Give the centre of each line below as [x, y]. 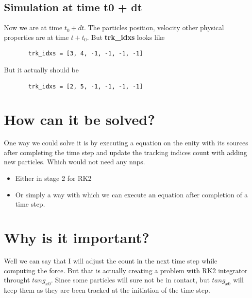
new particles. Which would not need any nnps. [75, 162]
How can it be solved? [80, 119]
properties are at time [36, 37]
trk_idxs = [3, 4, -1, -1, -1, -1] [86, 54]
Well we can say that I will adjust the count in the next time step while [111, 260]
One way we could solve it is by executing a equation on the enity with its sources [126, 143]
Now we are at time [33, 27]
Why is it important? [77, 237]
